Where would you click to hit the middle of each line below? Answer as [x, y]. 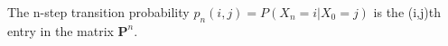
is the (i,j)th [407, 12]
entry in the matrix [61, 30]
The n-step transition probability [98, 12]
